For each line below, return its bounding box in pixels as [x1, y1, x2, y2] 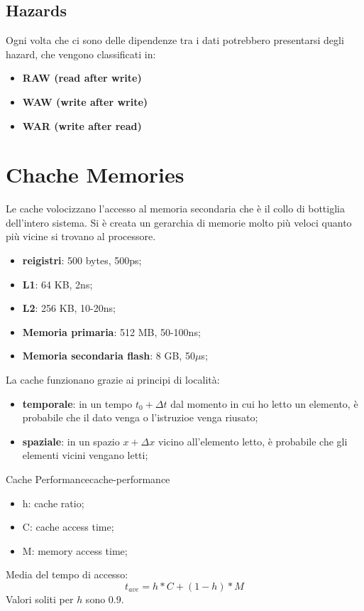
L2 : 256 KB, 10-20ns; [22, 301, 116, 315]
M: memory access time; [22, 543, 128, 558]
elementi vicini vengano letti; [22, 448, 148, 463]
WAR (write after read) [22, 118, 142, 133]
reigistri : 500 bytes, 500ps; [22, 253, 142, 268]
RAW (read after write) [22, 70, 142, 85]
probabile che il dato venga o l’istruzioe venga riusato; [22, 410, 258, 425]
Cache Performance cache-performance [6, 472, 170, 487]
